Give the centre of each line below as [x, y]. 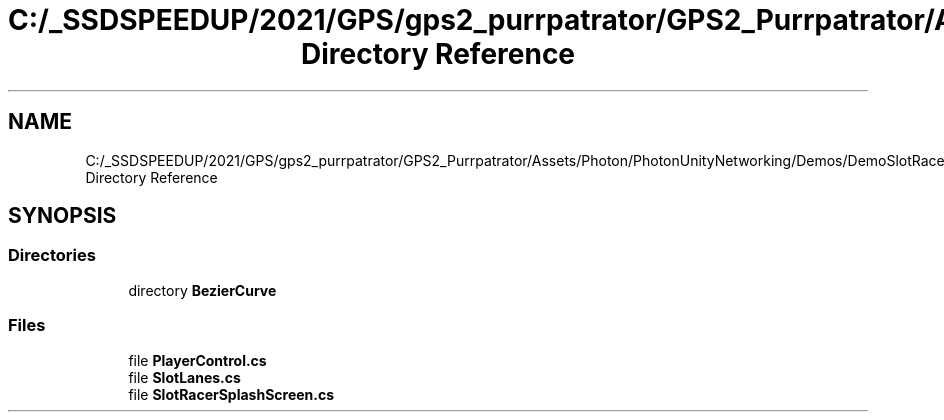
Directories [52, 255]
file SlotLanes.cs [184, 377]
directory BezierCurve [202, 290]
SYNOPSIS [62, 216]
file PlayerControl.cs [197, 360]
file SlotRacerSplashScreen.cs [231, 394]
